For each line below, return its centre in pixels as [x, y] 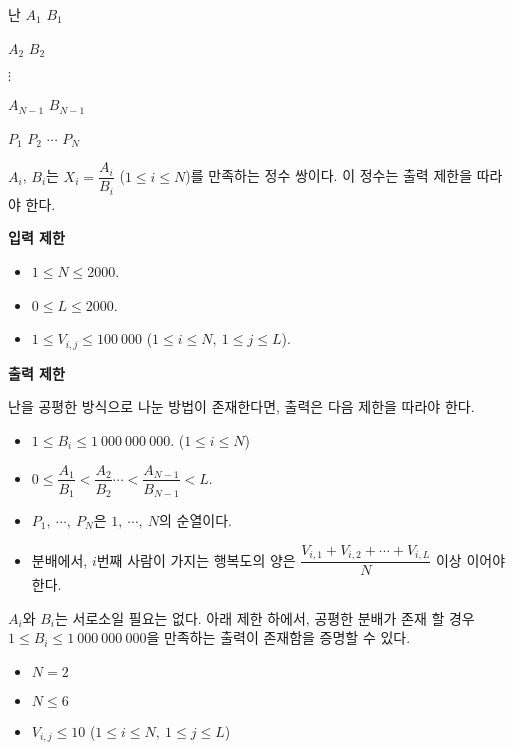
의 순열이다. [195, 520]
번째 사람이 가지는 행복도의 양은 [196, 559]
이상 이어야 [470, 559]
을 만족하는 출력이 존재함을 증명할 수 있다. [278, 637]
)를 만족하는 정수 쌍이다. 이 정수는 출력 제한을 [329, 175]
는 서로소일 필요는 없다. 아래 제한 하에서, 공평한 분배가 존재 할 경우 [265, 617]
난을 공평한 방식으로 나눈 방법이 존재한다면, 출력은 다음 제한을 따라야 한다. [241, 406]
